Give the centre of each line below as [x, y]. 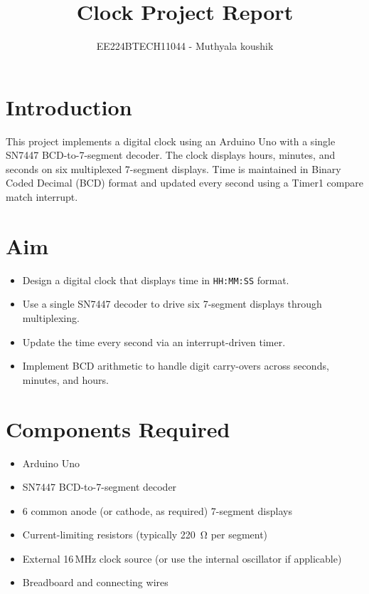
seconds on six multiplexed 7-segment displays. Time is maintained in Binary [173, 168]
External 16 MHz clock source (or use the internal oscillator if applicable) [182, 558]
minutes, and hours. [65, 379]
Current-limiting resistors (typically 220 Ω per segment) [145, 535]
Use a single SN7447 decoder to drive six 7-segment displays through [172, 304]
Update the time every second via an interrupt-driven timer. [154, 342]
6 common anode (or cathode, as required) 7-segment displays [157, 510]
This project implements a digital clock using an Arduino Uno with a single [171, 141]
